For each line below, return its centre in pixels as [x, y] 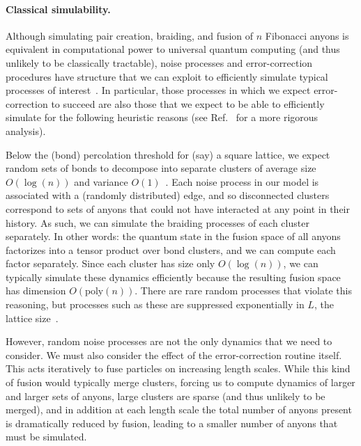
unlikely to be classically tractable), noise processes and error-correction [159, 62]
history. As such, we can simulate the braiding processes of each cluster [158, 222]
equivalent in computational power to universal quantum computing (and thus [173, 49]
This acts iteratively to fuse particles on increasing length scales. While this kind [178, 368]
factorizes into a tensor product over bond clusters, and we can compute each [171, 249]
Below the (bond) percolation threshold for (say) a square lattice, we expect [168, 154]
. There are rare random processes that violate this [243, 290]
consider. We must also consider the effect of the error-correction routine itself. [174, 355]
